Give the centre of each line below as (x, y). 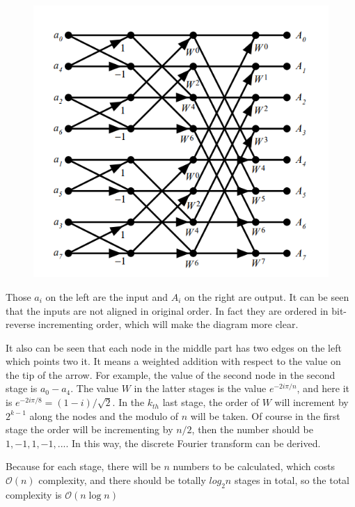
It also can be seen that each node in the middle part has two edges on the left (174, 347)
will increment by (311, 402)
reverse (21, 324)
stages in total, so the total (292, 480)
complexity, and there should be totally (122, 480)
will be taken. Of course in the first (265, 415)
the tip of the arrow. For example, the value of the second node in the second (171, 374)
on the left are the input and (106, 296)
